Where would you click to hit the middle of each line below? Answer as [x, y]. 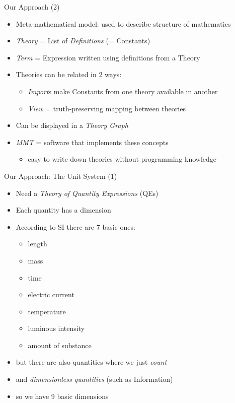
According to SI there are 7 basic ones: [75, 226]
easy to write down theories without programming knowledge [122, 159]
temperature [47, 311]
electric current [51, 294]
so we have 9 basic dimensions [62, 396]
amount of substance [60, 345]
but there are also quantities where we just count [91, 362]
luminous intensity [56, 328]
